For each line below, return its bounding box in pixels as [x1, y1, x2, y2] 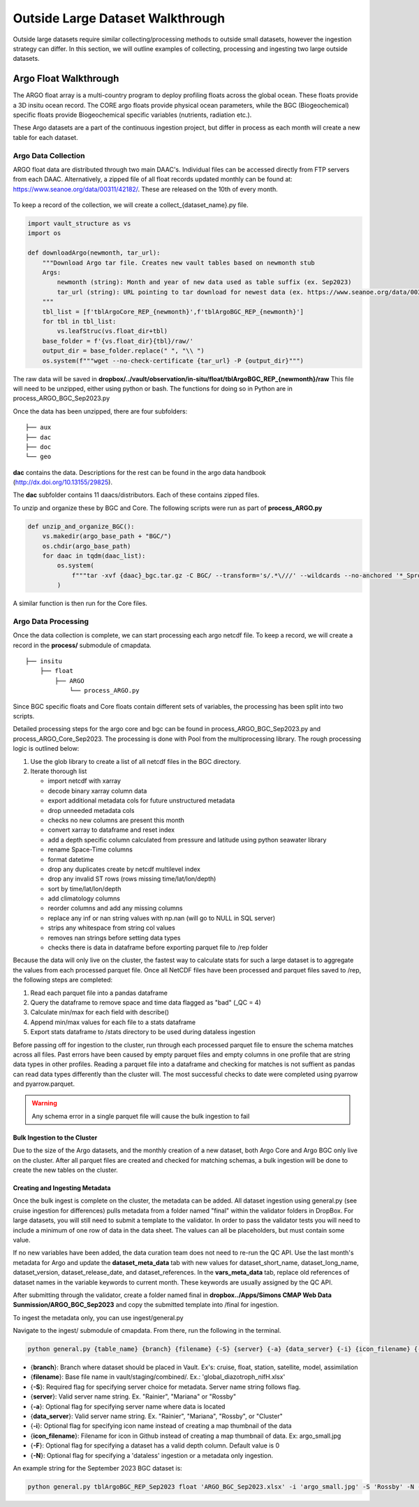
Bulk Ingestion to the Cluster [13, 1133, 98, 1142]
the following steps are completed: [13, 976, 113, 984]
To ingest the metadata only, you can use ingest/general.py [13, 1313, 184, 1322]
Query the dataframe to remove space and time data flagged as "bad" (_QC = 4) [30, 998, 261, 1007]
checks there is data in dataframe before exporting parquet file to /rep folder [47, 943, 268, 951]
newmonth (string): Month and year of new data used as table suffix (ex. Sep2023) [57, 278, 352, 286]
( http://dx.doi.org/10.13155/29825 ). [13, 478, 113, 486]
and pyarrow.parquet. [13, 1080, 75, 1088]
